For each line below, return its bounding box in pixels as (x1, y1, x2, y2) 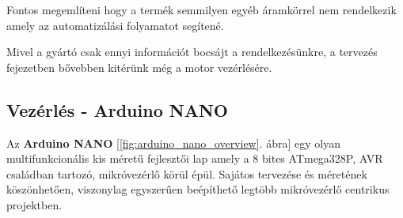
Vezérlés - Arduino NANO (6, 97, 228, 122)
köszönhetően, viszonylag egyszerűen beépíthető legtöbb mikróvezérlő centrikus (6, 181, 390, 197)
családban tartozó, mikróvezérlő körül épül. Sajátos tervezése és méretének (6, 165, 367, 182)
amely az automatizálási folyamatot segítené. (6, 17, 224, 33)
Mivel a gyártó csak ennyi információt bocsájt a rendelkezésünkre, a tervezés (6, 43, 378, 60)
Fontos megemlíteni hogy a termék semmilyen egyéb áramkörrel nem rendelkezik (6, 2, 397, 17)
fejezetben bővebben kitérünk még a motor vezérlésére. (6, 58, 272, 75)
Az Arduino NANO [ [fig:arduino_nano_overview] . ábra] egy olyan (6, 134, 340, 151)
